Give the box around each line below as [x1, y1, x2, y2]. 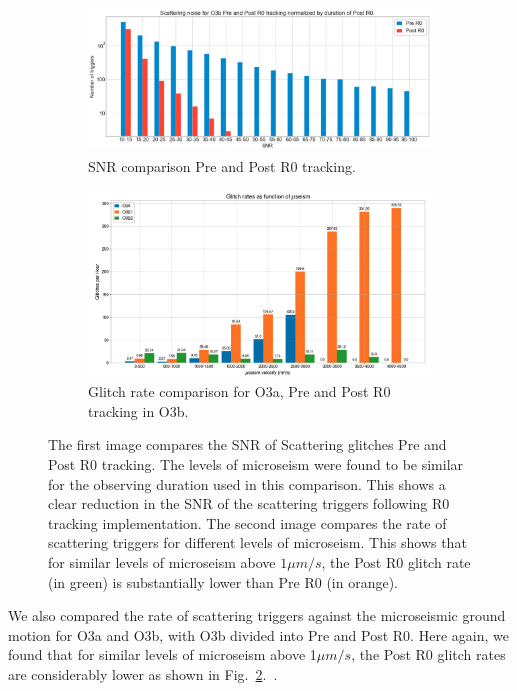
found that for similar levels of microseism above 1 [8, 644, 317, 665]
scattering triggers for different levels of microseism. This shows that [48, 532, 467, 553]
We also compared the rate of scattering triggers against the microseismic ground [8, 605, 506, 626]
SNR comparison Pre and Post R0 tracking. [88, 155, 356, 176]
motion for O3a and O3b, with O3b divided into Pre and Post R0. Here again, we [8, 624, 509, 645]
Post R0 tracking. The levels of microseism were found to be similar [48, 454, 464, 475]
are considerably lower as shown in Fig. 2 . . [8, 664, 278, 684]
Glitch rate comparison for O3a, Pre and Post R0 [88, 381, 391, 402]
